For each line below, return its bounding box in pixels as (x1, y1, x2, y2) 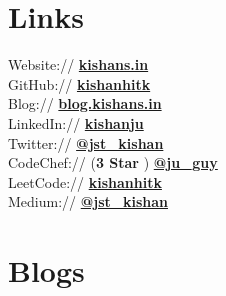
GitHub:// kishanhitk (8, 73, 151, 94)
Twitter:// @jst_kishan (8, 132, 164, 153)
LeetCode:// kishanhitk (8, 171, 162, 192)
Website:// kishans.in (8, 54, 149, 75)
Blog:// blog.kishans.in (8, 93, 162, 114)
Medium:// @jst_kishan (8, 191, 168, 212)
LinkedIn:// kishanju (8, 112, 144, 133)
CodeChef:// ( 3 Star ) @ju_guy (8, 152, 218, 173)
